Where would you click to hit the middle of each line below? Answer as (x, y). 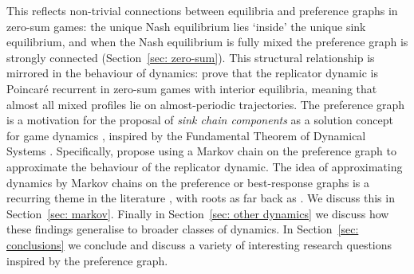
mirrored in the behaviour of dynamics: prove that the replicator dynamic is (192, 73)
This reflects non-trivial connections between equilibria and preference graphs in (202, 10)
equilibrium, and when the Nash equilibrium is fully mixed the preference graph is (207, 42)
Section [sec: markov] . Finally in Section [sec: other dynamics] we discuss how (198, 213)
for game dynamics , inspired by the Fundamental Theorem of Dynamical (186, 135)
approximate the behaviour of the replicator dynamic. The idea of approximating (205, 166)
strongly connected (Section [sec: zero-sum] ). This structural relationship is (191, 57)
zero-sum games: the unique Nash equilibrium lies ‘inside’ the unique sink (186, 26)
